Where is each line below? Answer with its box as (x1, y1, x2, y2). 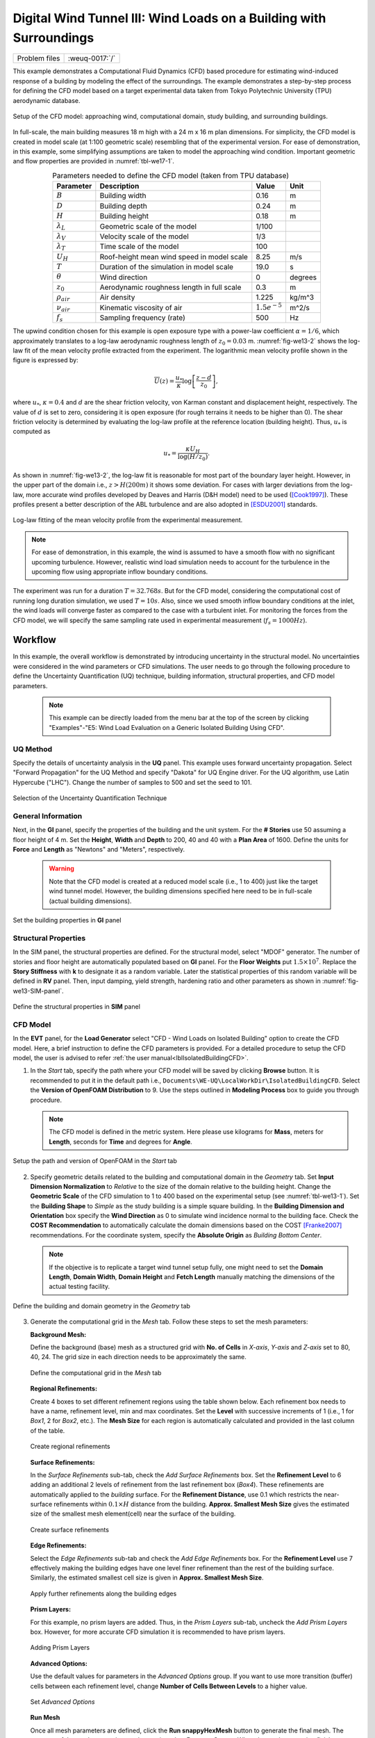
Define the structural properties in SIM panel (12, 1002, 140, 1011)
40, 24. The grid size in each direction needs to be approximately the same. (30, 1353, 247, 1361)
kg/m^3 (289, 293, 315, 302)
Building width (99, 191, 147, 201)
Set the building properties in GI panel (12, 916, 122, 924)
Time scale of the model (99, 242, 179, 252)
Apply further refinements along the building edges (30, 1589, 177, 1598)
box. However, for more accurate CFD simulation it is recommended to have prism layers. (30, 1627, 285, 1636)
